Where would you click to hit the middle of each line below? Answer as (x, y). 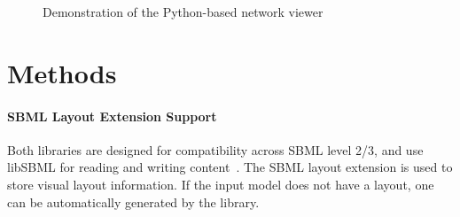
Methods (62, 72)
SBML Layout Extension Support (112, 116)
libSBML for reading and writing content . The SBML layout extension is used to (230, 167)
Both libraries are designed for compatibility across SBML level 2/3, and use (215, 149)
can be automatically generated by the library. (133, 201)
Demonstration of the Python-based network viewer (183, 12)
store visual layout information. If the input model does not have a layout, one (221, 184)
